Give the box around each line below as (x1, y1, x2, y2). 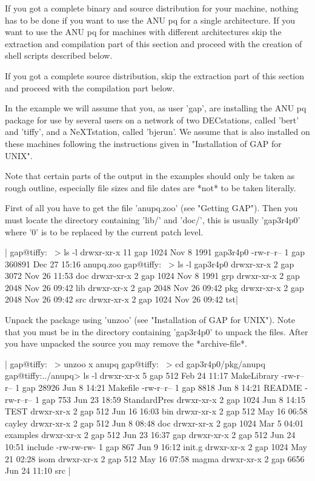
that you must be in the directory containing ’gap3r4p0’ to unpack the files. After (5, 325, 308, 338)
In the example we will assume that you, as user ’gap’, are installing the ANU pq (5, 102, 307, 114)
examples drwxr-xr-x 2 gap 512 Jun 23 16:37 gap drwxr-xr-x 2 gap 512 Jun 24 (5, 428, 296, 441)
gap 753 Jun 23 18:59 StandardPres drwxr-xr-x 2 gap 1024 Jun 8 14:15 (42, 393, 306, 405)
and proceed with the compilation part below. (5, 81, 175, 94)
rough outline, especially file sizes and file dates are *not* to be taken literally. (5, 181, 296, 194)
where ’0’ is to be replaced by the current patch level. (5, 225, 204, 238)
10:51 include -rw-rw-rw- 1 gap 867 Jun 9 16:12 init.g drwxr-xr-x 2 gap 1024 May (5, 440, 307, 453)
